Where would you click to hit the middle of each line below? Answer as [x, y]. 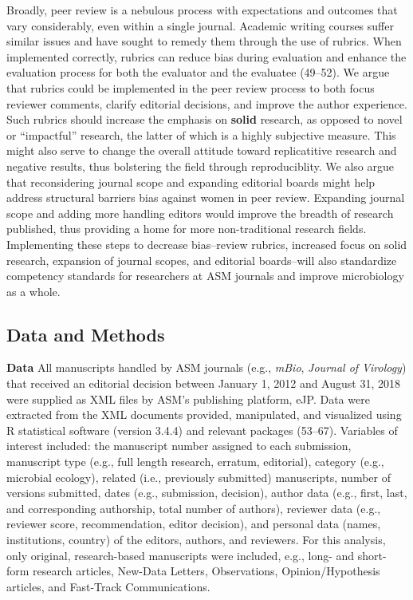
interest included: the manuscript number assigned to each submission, [179, 446]
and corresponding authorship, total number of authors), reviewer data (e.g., [194, 508]
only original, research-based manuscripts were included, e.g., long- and [181, 555]
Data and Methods [86, 334]
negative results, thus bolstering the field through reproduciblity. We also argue [201, 166]
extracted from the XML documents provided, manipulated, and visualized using [204, 414]
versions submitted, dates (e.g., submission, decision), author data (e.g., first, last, [207, 493]
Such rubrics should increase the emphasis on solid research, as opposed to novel [205, 119]
